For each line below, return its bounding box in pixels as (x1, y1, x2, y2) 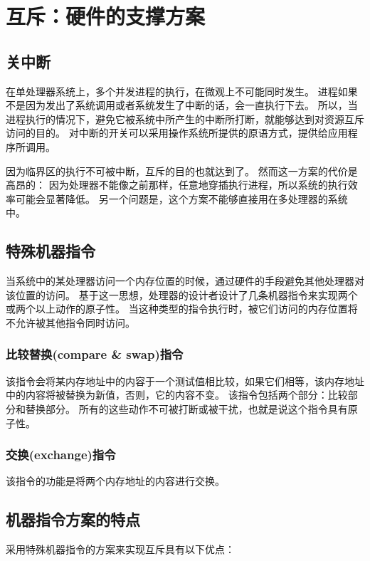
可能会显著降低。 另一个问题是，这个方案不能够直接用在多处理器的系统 (15, 191, 348, 206)
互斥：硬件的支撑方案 (6, 1, 206, 31)
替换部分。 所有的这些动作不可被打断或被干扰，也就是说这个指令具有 (25, 401, 348, 416)
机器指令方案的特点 (6, 508, 140, 530)
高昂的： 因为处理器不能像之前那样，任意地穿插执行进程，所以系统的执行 (6, 177, 348, 192)
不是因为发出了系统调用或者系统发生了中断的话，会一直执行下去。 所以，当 (6, 98, 358, 112)
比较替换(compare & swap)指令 (6, 345, 184, 363)
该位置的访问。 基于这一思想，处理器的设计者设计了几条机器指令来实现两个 (6, 287, 358, 302)
